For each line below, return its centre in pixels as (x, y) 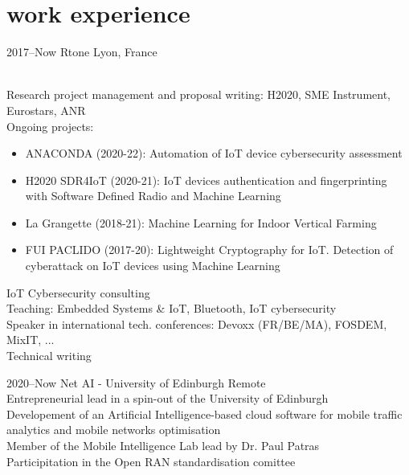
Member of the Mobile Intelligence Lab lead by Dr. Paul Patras (163, 445)
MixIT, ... (31, 340)
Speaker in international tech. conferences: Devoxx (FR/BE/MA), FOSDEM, (197, 323)
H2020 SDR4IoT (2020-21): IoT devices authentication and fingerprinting (206, 180)
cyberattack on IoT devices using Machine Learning (153, 266)
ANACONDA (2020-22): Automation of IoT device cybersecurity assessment (214, 153)
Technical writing (49, 356)
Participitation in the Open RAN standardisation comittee (151, 461)
